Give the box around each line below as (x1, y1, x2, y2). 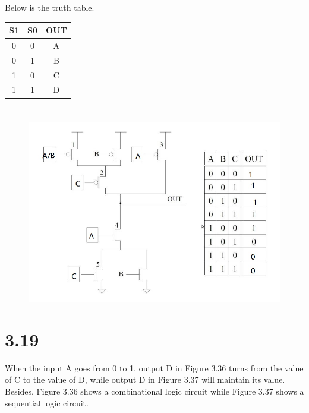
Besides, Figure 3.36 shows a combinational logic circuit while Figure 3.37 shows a (5, 384, 304, 397)
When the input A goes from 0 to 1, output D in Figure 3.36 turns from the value (5, 361, 304, 374)
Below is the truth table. (5, 1, 94, 13)
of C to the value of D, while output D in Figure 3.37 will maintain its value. (5, 373, 285, 386)
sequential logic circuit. (5, 396, 89, 409)
